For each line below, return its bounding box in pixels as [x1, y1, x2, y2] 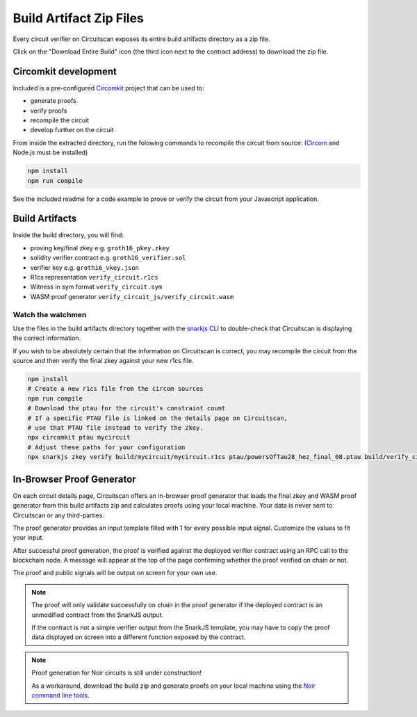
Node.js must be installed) [13, 148, 88, 156]
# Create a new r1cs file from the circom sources [27, 385, 204, 393]
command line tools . [31, 691, 90, 699]
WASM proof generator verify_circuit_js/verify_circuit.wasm [30, 292, 234, 300]
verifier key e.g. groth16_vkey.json [30, 263, 139, 271]
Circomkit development [13, 65, 117, 77]
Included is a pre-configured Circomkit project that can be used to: [13, 83, 204, 92]
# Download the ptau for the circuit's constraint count [27, 404, 226, 412]
